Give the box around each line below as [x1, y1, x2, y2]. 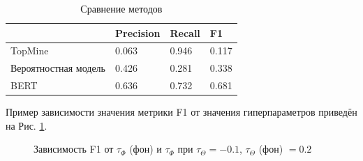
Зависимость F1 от [34, 141, 114, 156]
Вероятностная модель [10, 61, 105, 75]
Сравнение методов [80, 1, 163, 15]
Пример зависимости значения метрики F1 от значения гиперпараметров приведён [6, 105, 357, 119]
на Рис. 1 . [6, 118, 47, 132]
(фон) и [129, 141, 162, 156]
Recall [170, 25, 200, 40]
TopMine [10, 43, 49, 58]
